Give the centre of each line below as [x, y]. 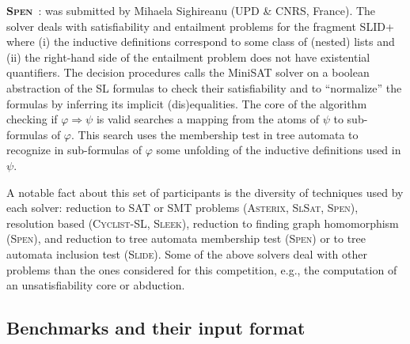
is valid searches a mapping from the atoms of [208, 119]
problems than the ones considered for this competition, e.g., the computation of [202, 269]
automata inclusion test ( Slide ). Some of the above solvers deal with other [187, 253]
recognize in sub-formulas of [74, 150]
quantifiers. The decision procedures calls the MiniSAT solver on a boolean [188, 72]
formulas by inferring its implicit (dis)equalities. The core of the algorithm [187, 103]
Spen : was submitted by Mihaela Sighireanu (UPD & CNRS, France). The [191, 10]
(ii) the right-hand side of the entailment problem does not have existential [188, 57]
